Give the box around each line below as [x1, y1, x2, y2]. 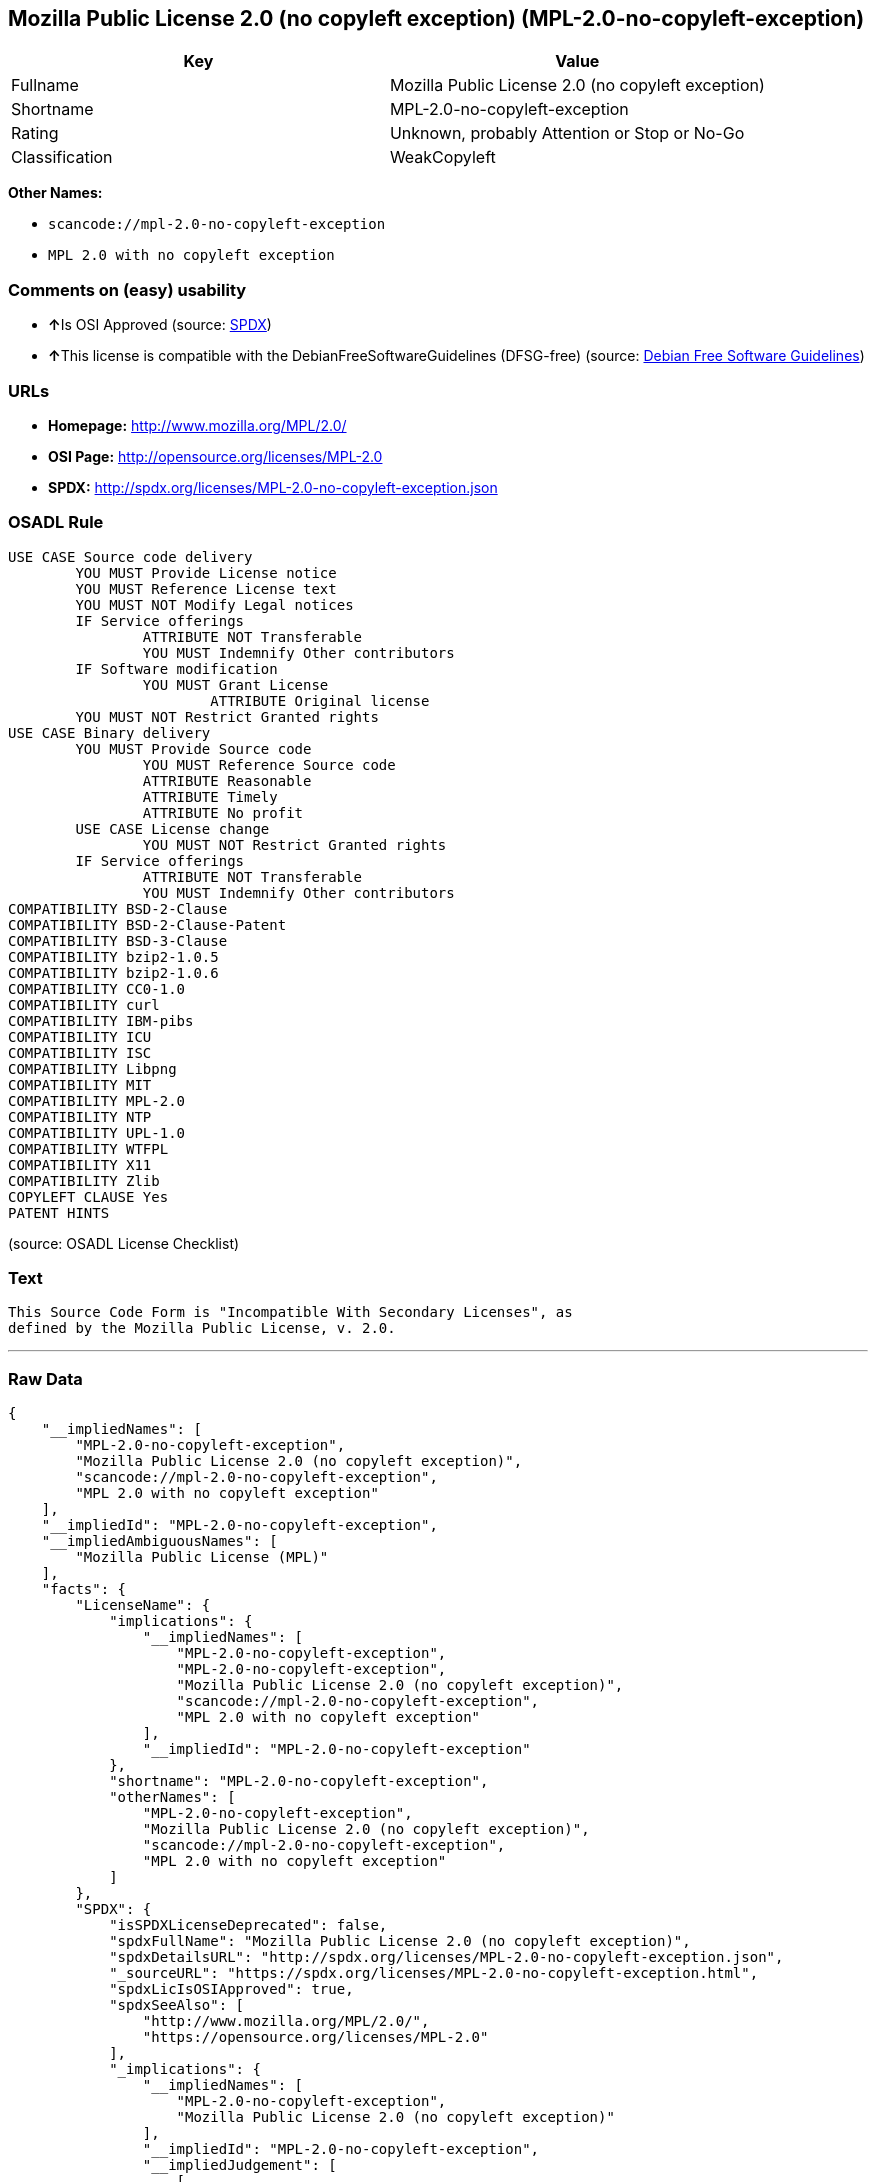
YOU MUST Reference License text [75, 580, 337, 597]
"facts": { [41, 1581, 127, 1598]
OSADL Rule [8, 512, 104, 533]
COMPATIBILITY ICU [8, 1028, 152, 1045]
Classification [11, 147, 113, 168]
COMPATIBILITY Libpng [8, 1060, 177, 1077]
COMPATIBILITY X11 [8, 1156, 152, 1173]
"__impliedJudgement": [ [142, 2157, 337, 2174]
